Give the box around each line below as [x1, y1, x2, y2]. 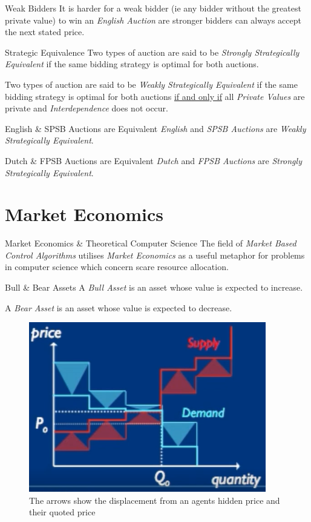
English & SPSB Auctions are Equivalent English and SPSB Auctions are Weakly [5, 122, 306, 134]
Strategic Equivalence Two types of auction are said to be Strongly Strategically [5, 45, 300, 58]
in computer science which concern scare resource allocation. [5, 260, 229, 273]
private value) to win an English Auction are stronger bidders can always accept [5, 13, 302, 26]
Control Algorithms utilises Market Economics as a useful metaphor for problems [5, 248, 305, 261]
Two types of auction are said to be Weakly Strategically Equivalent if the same [5, 78, 298, 90]
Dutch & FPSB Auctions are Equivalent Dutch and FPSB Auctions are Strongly [5, 154, 302, 167]
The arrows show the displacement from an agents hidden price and [29, 494, 280, 506]
